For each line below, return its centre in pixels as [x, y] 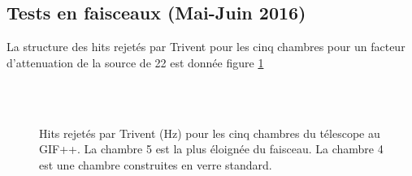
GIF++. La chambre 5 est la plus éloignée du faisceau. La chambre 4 [211, 149]
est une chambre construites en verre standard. [156, 164]
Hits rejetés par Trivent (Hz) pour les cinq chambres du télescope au [210, 133]
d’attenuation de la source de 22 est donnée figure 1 [135, 62]
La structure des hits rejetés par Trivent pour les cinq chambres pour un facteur [206, 47]
